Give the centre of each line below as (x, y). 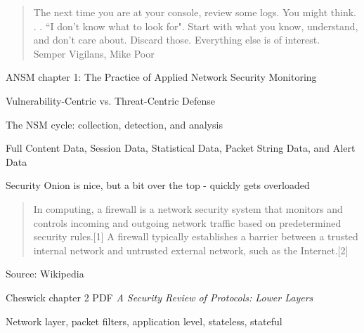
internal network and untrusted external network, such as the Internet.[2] (191, 250)
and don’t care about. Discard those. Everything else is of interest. (177, 40)
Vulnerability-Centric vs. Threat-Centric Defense (111, 100)
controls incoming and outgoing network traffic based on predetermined (187, 222)
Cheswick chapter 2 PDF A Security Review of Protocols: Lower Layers (160, 297)
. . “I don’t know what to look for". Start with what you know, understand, (196, 26)
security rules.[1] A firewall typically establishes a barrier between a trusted (196, 236)
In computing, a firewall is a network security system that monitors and (188, 208)
